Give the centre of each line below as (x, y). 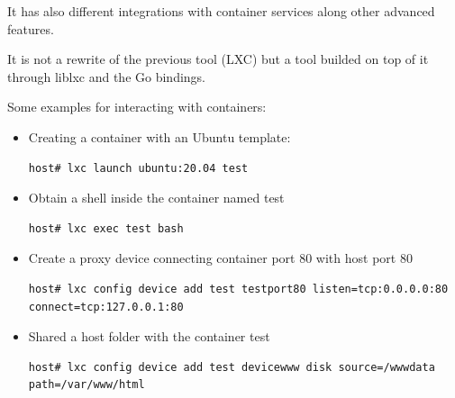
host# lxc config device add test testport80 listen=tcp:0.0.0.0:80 (238, 289)
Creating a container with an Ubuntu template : (159, 136)
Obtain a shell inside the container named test (156, 198)
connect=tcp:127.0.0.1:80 (106, 307)
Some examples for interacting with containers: (137, 107)
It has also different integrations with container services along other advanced (221, 11)
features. (31, 28)
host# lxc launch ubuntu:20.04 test (138, 168)
